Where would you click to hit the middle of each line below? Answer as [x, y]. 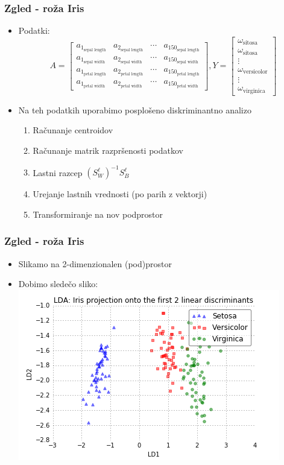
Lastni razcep [58, 172]
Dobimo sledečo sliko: [58, 284]
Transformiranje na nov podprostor [98, 214]
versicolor [255, 72]
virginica [254, 91]
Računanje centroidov [73, 130]
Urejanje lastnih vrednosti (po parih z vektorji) [120, 194]
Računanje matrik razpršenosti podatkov [108, 150]
